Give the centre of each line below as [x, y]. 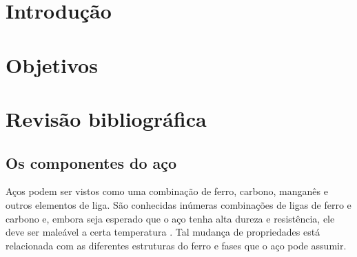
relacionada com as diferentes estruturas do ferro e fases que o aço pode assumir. [176, 245]
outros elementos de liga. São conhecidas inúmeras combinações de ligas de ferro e [178, 204]
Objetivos [52, 64]
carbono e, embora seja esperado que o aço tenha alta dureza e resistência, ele [170, 218]
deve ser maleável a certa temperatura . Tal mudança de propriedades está [163, 232]
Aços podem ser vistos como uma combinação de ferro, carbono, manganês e [167, 191]
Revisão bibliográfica [106, 118]
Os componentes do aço [91, 162]
